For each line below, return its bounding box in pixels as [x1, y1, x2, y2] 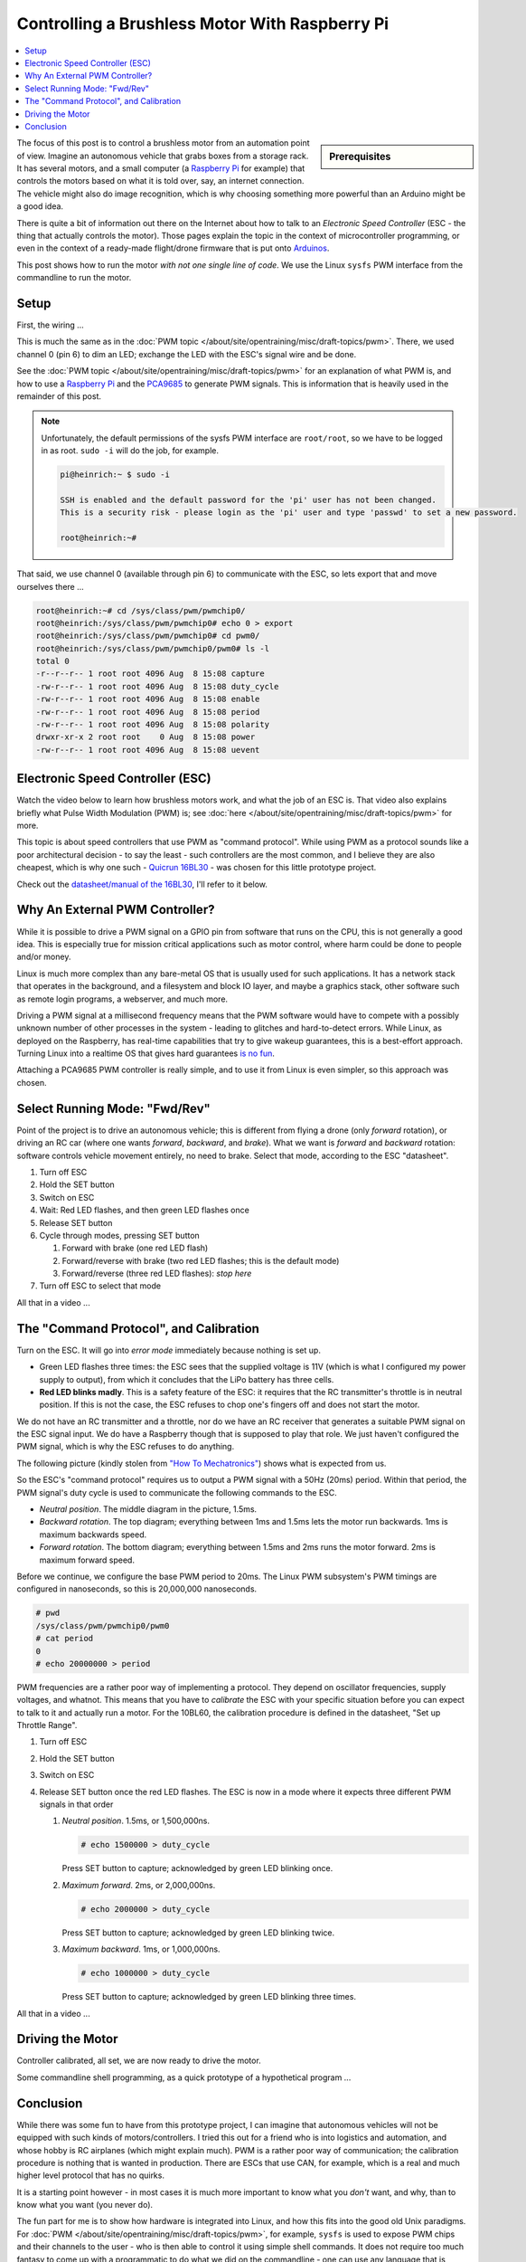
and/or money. [16, 951, 71, 963]
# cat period [35, 1633, 94, 1644]
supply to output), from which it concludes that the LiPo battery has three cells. [39, 1373, 334, 1384]
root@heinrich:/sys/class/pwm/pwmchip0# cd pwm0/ [35, 631, 260, 642]
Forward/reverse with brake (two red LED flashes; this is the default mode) [61, 1255, 340, 1266]
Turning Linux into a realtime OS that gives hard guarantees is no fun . [16, 1048, 275, 1059]
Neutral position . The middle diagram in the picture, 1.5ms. [39, 1504, 258, 1515]
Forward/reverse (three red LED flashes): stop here [61, 1268, 252, 1279]
